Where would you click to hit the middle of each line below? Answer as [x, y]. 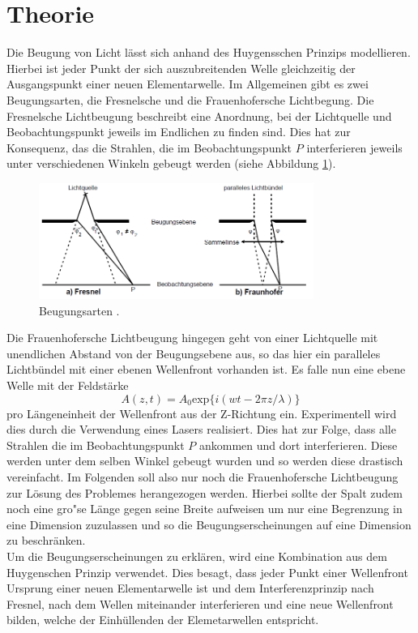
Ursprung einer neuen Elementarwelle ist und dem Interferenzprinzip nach [190, 588]
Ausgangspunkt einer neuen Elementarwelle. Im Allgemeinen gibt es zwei [188, 84]
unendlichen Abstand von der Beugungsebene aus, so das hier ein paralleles [194, 353]
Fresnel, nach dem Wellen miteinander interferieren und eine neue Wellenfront [200, 603]
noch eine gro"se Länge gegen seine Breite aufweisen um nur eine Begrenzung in [205, 509]
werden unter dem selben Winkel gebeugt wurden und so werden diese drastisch [205, 461]
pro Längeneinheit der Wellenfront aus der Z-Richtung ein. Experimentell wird [202, 413]
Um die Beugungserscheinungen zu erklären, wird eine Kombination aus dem [197, 556]
